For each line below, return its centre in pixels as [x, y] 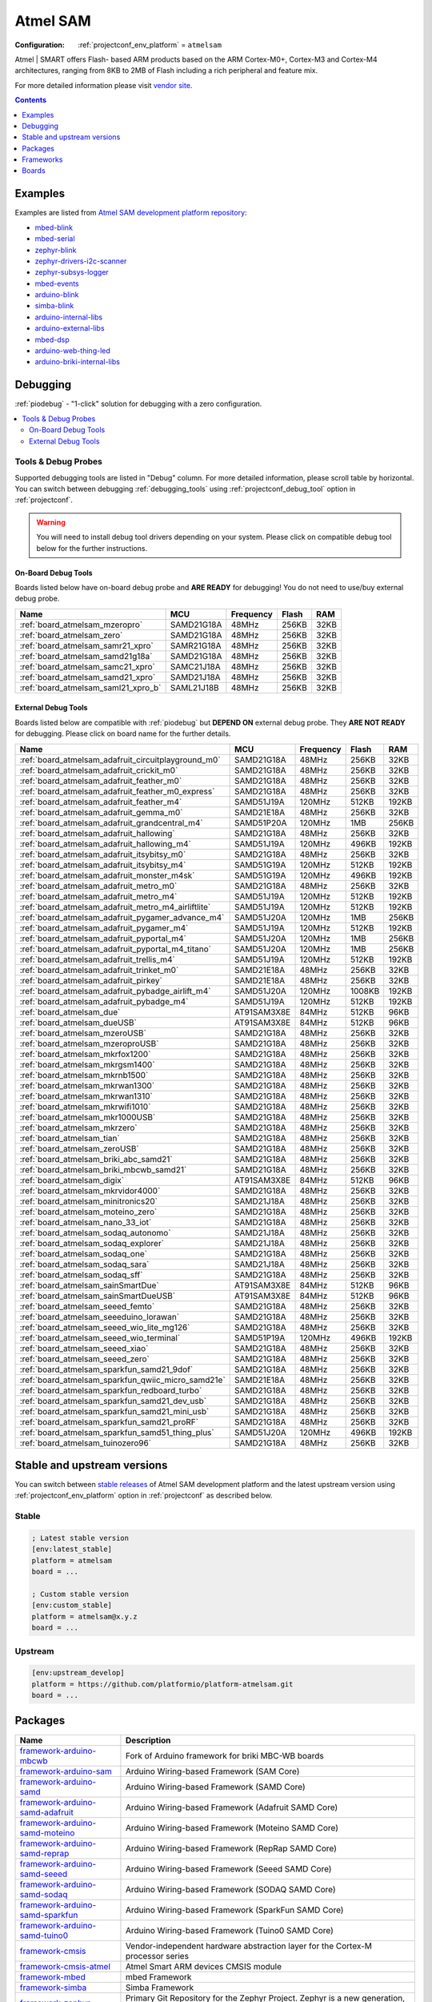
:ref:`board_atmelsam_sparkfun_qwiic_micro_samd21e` [122, 1380]
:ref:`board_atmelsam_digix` [72, 1180]
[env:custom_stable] [72, 1605]
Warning [51, 522]
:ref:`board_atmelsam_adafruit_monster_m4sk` [107, 875]
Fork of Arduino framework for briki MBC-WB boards [224, 1755]
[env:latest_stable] [72, 1549]
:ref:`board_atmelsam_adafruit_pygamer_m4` [104, 927]
